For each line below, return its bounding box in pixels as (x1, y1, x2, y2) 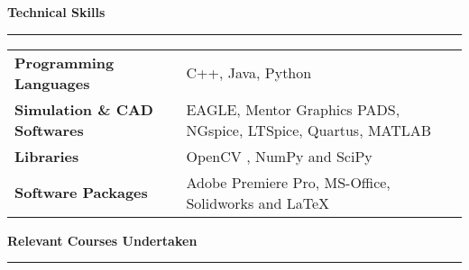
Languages (14, 72, 90, 94)
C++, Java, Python (186, 62, 312, 84)
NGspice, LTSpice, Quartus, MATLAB (186, 119, 432, 140)
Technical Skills (7, 3, 106, 21)
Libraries (14, 145, 79, 166)
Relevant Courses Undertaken (7, 230, 198, 249)
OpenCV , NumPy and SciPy (186, 145, 372, 166)
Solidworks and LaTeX (186, 192, 330, 213)
